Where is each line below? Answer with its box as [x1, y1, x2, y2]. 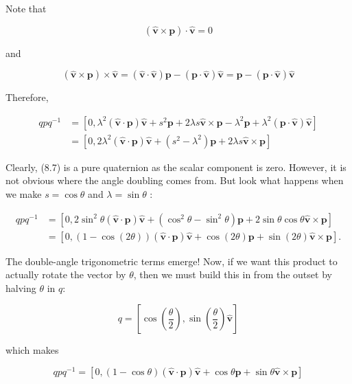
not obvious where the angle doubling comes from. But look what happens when [5, 173, 344, 188]
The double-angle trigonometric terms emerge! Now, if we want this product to [5, 253, 338, 268]
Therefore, [5, 90, 49, 104]
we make [5, 187, 42, 201]
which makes [5, 343, 59, 357]
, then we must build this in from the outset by [133, 267, 332, 282]
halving [5, 280, 36, 295]
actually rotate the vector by [5, 267, 126, 282]
